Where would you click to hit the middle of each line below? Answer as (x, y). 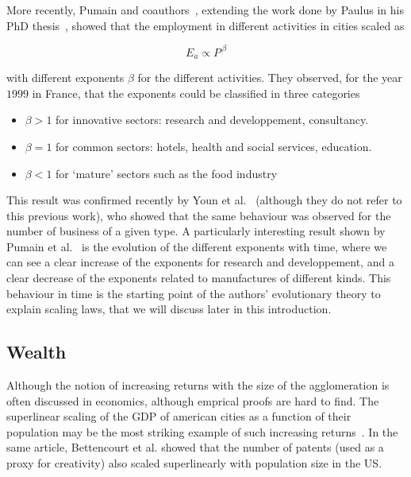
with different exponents (65, 78)
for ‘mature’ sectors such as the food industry (167, 173)
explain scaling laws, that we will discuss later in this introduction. (169, 309)
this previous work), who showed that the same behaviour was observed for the (199, 215)
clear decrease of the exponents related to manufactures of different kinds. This (199, 278)
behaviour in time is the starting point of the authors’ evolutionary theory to (194, 293)
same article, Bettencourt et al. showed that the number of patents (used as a (195, 447)
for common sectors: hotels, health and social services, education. (214, 146)
